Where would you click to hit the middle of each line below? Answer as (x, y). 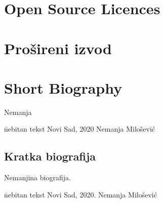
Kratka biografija (50, 156)
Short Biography (63, 87)
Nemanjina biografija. (37, 177)
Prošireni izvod (58, 48)
